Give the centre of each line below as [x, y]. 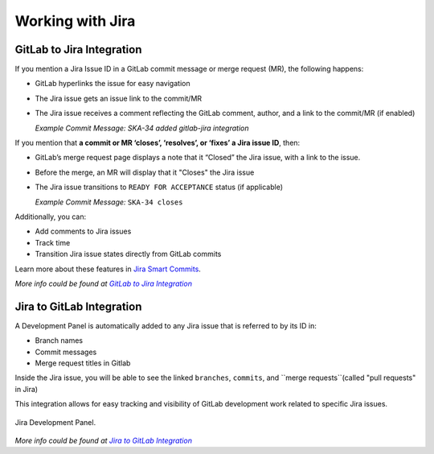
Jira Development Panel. [55, 422]
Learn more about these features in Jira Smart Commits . [108, 269]
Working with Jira [75, 21]
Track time [53, 242]
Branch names [59, 340]
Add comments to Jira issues [83, 231]
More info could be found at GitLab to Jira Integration [104, 283]
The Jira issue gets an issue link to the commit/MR [119, 98]
